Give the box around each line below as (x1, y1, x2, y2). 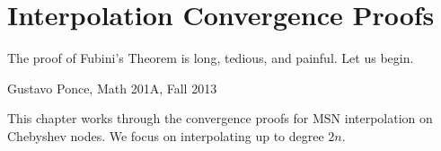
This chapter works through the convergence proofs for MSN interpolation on (7, 109, 433, 128)
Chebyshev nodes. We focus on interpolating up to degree (7, 126, 324, 145)
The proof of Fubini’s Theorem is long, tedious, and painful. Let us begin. (7, 49, 414, 67)
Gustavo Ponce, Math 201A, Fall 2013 (7, 78, 217, 97)
